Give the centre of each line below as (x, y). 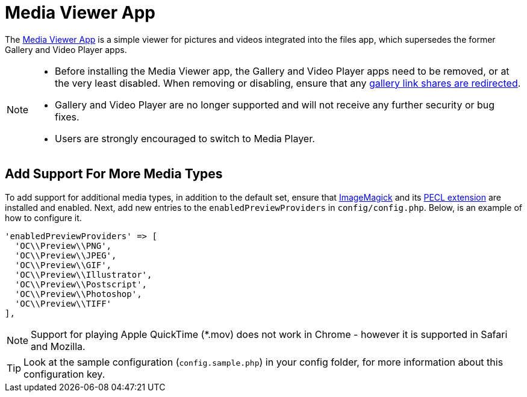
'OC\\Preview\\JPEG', (66, 255)
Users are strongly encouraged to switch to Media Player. (185, 138)
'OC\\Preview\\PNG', (63, 245)
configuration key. (64, 374)
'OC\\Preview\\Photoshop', (78, 294)
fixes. (67, 117)
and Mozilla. (58, 346)
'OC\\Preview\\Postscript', (81, 284)
